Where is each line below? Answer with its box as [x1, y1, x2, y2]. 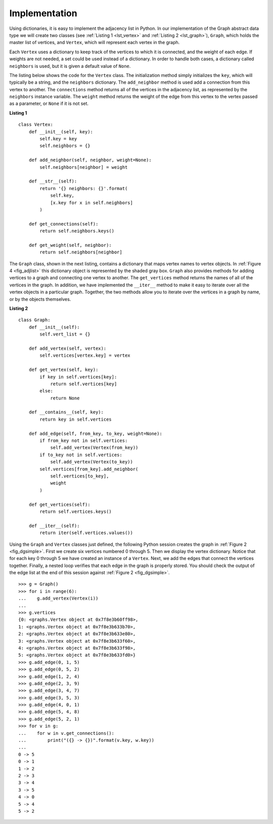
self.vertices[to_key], [50, 473, 109, 479]
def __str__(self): [28, 178, 77, 184]
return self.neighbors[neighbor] [39, 249, 122, 255]
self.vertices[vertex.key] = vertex [39, 353, 131, 358]
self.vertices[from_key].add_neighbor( [39, 466, 139, 472]
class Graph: [18, 317, 51, 323]
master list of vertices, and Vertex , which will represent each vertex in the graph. [9, 40, 180, 46]
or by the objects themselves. [9, 296, 71, 302]
